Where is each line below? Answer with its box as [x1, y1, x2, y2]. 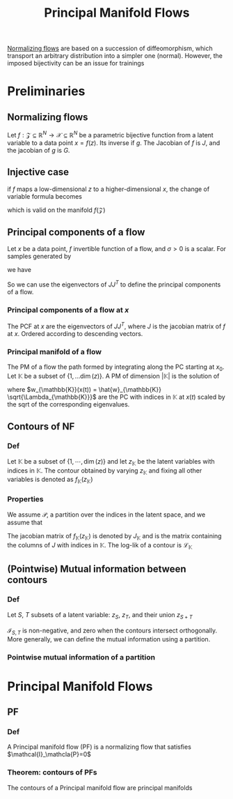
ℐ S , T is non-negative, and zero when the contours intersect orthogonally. [7, 626, 218, 636]
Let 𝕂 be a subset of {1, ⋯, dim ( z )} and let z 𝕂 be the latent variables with [7, 457, 216, 467]
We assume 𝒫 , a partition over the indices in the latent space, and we [7, 510, 206, 519]
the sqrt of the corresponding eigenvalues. [7, 400, 130, 409]
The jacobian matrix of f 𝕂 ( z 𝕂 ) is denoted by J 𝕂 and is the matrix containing [7, 531, 222, 542]
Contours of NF [7, 420, 75, 432]
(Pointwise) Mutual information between [7, 563, 186, 574]
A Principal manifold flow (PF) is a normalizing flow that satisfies [7, 743, 191, 751]
